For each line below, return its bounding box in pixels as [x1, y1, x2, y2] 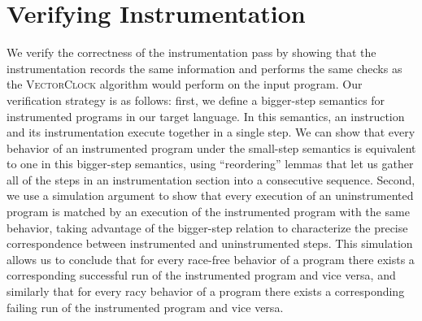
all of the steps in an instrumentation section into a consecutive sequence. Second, [7, 171, 415, 188]
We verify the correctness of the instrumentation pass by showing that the [7, 44, 376, 61]
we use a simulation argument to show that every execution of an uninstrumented [7, 187, 414, 204]
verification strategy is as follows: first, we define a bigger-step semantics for [7, 91, 385, 108]
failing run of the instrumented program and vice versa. [7, 298, 284, 315]
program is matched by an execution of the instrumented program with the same [7, 203, 410, 220]
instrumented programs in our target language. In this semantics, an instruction [7, 107, 405, 124]
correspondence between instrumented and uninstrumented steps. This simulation [7, 235, 413, 252]
